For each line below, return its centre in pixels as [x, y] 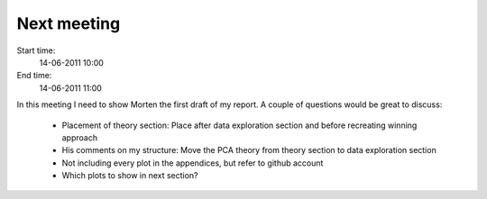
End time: [34, 76]
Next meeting [69, 23]
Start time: [36, 50]
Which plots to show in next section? [130, 176]
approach [80, 137]
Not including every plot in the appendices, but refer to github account [193, 163]
